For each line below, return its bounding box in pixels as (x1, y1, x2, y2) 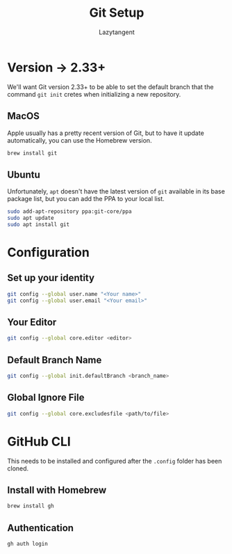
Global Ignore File (7, 392, 85, 404)
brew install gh (7, 502, 54, 509)
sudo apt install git (7, 221, 70, 228)
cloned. (7, 464, 29, 473)
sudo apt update (7, 214, 54, 222)
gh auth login (7, 541, 49, 548)
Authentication (7, 522, 74, 534)
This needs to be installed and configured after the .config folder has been (7, 457, 222, 465)
